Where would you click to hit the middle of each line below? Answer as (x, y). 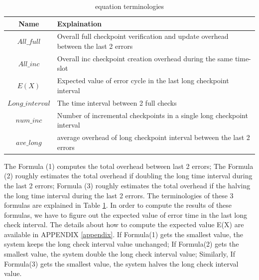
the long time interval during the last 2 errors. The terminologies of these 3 (119, 195)
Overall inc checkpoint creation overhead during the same (145, 58)
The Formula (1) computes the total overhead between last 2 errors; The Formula (129, 166)
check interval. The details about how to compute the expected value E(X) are (124, 224)
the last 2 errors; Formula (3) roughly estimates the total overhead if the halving (127, 185)
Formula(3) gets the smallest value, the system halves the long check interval (121, 263)
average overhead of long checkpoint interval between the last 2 (153, 137)
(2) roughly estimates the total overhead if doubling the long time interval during (128, 176)
